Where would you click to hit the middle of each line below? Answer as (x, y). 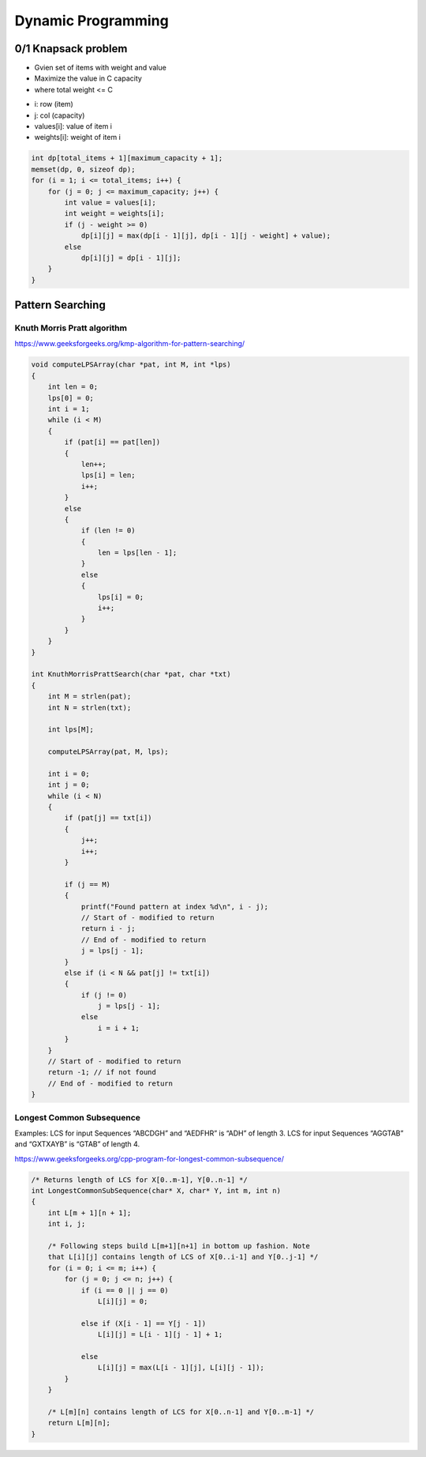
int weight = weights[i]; (114, 214)
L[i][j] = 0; (123, 1301)
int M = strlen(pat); (90, 696)
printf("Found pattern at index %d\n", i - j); (175, 906)
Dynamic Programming (92, 21)
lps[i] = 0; (121, 597)
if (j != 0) (104, 995)
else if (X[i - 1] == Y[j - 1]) (144, 1323)
